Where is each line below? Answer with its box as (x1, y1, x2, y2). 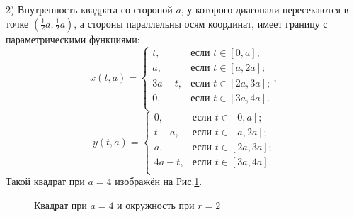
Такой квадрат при (6, 174, 85, 189)
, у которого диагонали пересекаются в (181, 2, 349, 16)
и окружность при (117, 198, 195, 213)
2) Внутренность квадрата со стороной (6, 2, 173, 16)
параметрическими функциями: (6, 31, 140, 46)
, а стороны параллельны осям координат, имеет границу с (74, 16, 328, 30)
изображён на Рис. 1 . (115, 174, 202, 189)
